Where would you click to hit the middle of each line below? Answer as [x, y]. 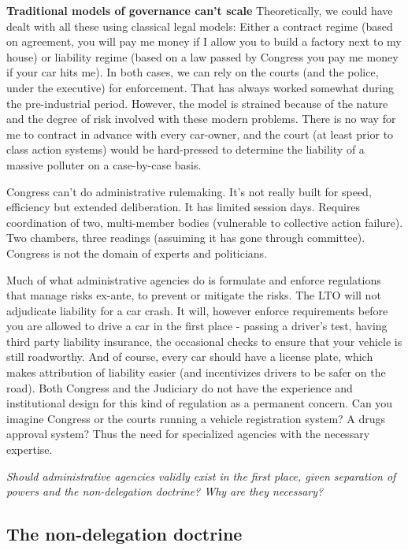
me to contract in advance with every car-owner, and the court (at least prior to [200, 134]
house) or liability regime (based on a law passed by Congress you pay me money [202, 56]
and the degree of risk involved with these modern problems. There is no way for [201, 119]
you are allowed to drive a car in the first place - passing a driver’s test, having [197, 326]
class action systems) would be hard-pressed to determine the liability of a [185, 149]
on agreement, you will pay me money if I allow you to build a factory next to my [204, 41]
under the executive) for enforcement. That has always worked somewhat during [200, 87]
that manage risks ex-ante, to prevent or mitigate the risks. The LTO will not [194, 295]
